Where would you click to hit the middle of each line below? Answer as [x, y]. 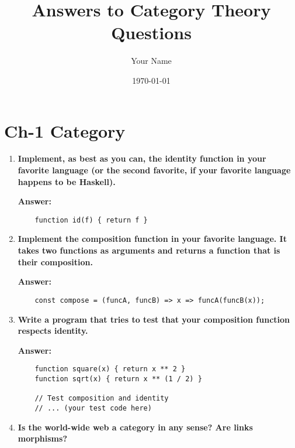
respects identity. [53, 331]
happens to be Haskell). [67, 181]
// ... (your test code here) [93, 408]
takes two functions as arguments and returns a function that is [149, 250]
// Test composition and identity [102, 399]
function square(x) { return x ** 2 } [110, 369]
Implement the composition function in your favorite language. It [152, 239]
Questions [151, 33]
